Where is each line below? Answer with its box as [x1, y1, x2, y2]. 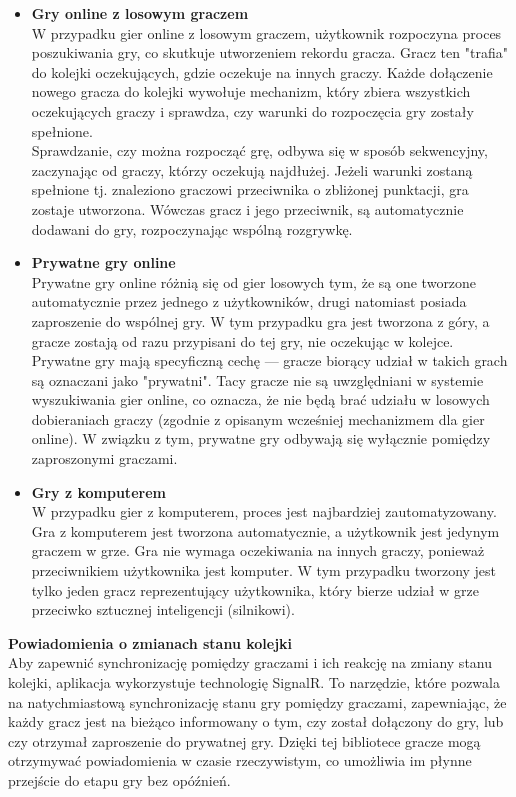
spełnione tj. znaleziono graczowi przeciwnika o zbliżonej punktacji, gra [31, 179, 469, 200]
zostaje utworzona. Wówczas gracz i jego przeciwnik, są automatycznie [31, 198, 464, 219]
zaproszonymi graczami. [31, 448, 178, 469]
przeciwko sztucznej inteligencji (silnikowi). [31, 599, 295, 620]
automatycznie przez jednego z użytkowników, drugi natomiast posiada [31, 291, 467, 312]
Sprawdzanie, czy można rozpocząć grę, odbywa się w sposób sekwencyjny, [31, 140, 488, 161]
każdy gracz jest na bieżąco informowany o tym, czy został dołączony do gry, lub [8, 711, 504, 732]
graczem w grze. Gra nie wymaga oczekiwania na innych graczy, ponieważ [31, 540, 485, 561]
